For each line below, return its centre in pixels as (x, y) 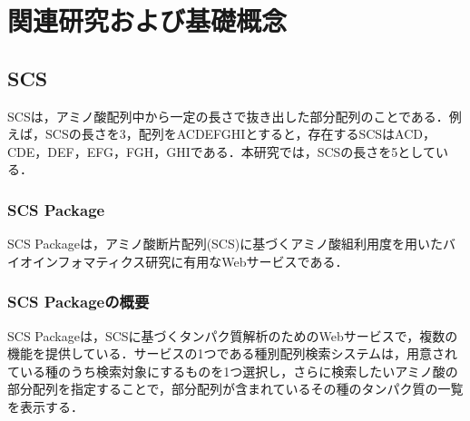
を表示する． (45, 406)
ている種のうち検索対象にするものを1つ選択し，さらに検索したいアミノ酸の (233, 371)
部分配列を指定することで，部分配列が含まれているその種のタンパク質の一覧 (235, 389)
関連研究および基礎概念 (147, 20)
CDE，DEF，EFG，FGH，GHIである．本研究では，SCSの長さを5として (221, 151)
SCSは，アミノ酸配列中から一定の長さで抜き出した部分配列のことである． (228, 116)
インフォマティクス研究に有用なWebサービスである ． (190, 261)
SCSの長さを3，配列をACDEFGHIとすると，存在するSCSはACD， (240, 134)
